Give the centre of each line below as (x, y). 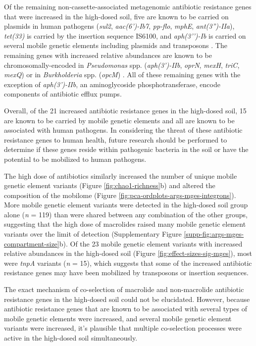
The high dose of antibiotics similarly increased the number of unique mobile (121, 175)
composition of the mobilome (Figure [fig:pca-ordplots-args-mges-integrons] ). (120, 195)
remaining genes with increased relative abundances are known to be (108, 55)
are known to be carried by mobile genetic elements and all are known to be (119, 120)
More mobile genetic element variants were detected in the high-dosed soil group (126, 205)
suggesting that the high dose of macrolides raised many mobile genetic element (125, 224)
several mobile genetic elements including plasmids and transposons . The (116, 45)
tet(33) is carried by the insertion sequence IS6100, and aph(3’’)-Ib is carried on (125, 35)
